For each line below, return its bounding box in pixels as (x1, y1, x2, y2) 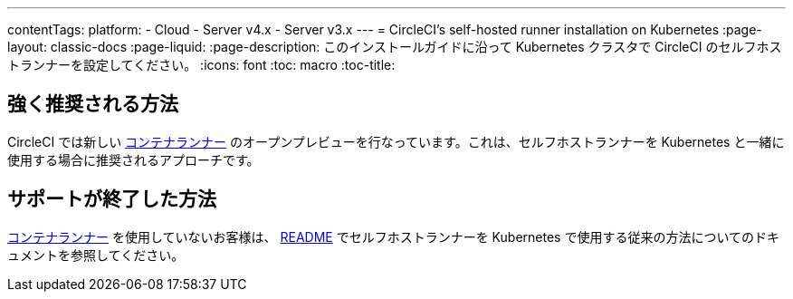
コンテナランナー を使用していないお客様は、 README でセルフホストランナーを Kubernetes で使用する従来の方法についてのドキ (7, 228, 779, 245)
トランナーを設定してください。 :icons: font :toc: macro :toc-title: (7, 57, 396, 72)
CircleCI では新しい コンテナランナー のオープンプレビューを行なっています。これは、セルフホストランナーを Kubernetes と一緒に (7, 133, 785, 149)
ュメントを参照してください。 (7, 246, 185, 263)
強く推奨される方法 (7, 92, 178, 116)
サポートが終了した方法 (7, 188, 216, 211)
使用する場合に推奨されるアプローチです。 (7, 151, 260, 168)
